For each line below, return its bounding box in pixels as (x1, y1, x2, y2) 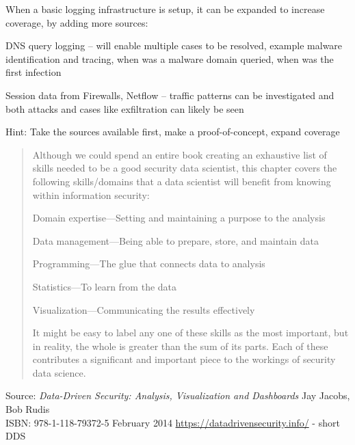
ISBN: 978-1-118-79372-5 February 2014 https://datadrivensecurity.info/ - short (5, 415, 340, 429)
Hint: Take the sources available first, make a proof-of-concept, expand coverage (5, 124, 340, 139)
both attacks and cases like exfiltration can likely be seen (5, 101, 244, 116)
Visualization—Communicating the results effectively (32, 302, 255, 316)
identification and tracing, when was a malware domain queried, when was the (5, 51, 334, 66)
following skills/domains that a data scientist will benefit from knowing (32, 174, 331, 188)
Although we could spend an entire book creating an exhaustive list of (32, 147, 327, 161)
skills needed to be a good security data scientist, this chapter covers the (32, 161, 337, 175)
